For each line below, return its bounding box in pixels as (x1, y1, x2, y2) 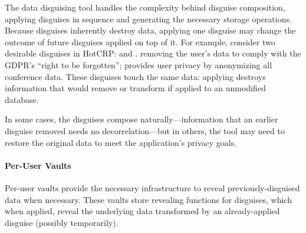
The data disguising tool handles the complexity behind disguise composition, (5, 1, 285, 13)
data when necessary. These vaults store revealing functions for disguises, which (5, 193, 292, 205)
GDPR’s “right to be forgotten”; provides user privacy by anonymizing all (5, 58, 272, 71)
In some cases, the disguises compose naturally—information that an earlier (5, 113, 278, 125)
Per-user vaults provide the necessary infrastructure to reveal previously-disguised (5, 181, 300, 194)
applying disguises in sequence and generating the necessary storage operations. (5, 12, 292, 25)
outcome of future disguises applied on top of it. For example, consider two (5, 35, 275, 48)
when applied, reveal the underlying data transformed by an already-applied (5, 205, 280, 217)
